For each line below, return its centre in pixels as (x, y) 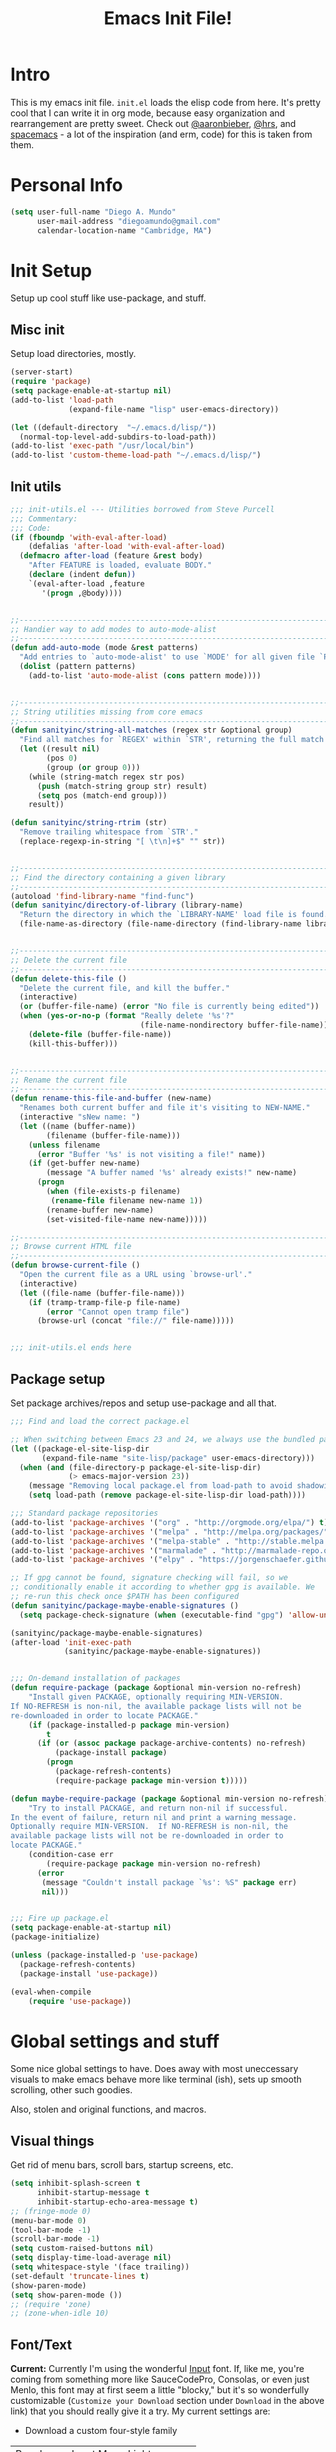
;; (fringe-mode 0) (51, 2211)
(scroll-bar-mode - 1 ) (55, 2239)
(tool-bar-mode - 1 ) (51, 2230)
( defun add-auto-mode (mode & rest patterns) (104, 648)
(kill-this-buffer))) (73, 1043)
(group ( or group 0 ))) (93, 767)
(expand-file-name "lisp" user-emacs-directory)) (174, 409)
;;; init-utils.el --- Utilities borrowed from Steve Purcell (142, 509)
